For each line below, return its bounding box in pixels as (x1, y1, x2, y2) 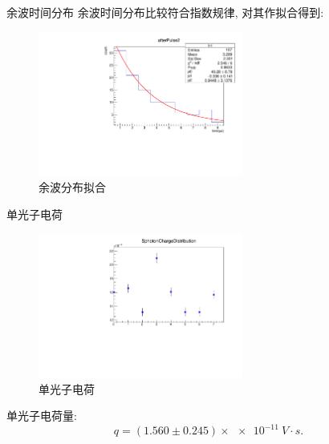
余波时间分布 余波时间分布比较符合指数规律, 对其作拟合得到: (6, 4, 324, 20)
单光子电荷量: (6, 407, 77, 424)
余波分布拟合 (39, 178, 106, 195)
